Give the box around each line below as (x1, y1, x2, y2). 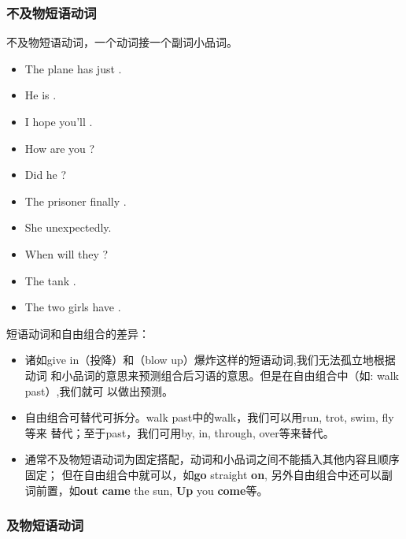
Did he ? (24, 166, 67, 183)
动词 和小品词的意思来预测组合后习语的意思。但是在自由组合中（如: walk (24, 366, 400, 383)
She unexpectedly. (24, 219, 112, 236)
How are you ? (24, 139, 95, 156)
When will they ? (24, 245, 109, 262)
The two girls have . (24, 299, 121, 315)
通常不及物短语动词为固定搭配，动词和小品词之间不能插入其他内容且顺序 (24, 451, 400, 467)
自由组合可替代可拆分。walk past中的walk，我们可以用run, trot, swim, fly (24, 409, 394, 426)
